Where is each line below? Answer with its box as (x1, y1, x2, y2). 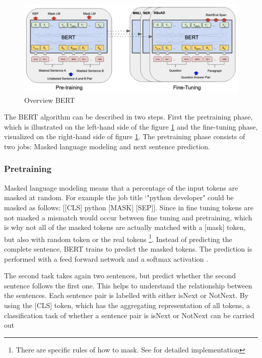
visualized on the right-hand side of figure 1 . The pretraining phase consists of (4, 131, 245, 142)
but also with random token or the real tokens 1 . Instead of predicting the (4, 232, 232, 244)
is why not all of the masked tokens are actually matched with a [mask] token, (4, 222, 246, 232)
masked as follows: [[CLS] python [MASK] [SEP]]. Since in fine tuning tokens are (4, 202, 253, 212)
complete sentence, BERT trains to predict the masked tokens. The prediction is (4, 243, 252, 254)
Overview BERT (24, 94, 75, 105)
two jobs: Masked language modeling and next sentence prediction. (4, 141, 210, 151)
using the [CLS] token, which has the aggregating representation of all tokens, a (4, 300, 250, 310)
